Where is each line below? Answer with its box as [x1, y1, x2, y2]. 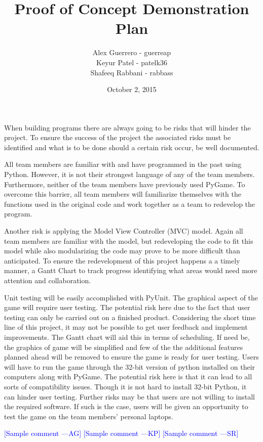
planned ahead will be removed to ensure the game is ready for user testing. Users [4, 351, 259, 362]
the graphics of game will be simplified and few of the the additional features [4, 341, 243, 352]
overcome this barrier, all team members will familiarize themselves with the [4, 189, 241, 199]
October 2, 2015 [107, 84, 157, 95]
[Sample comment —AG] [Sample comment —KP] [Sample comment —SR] [4, 428, 239, 438]
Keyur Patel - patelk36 [96, 57, 167, 67]
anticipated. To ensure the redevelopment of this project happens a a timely [4, 255, 240, 266]
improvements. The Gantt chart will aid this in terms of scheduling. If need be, [4, 331, 250, 342]
